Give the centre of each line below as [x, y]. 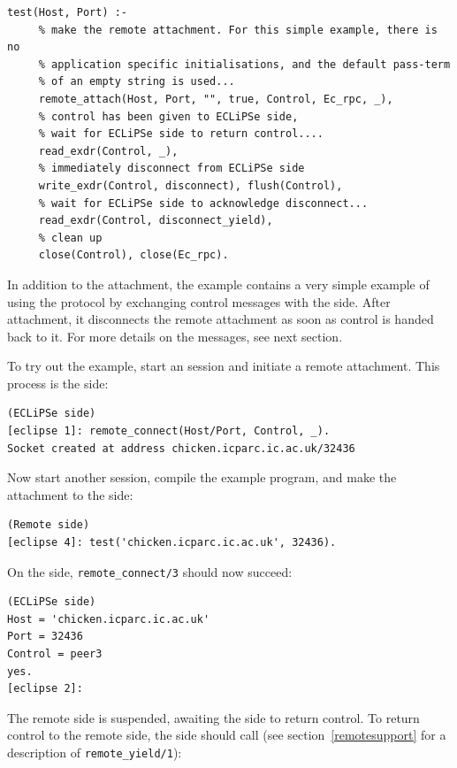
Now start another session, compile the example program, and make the [202, 477]
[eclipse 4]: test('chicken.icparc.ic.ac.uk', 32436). [172, 543]
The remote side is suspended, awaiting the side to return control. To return [213, 717]
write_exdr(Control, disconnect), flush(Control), [190, 185]
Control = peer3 [55, 654]
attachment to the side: [70, 494]
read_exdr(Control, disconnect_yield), [156, 221]
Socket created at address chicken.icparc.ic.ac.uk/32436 [181, 448]
